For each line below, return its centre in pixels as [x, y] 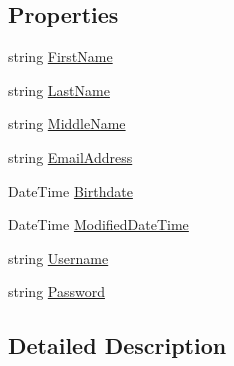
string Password [56, 291]
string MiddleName [67, 123]
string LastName [59, 89]
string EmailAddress [70, 156]
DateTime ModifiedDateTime [98, 224]
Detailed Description [117, 345]
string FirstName [60, 56]
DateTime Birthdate [70, 190]
